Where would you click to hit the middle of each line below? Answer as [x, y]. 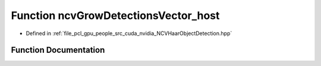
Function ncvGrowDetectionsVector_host [115, 15]
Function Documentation [58, 50]
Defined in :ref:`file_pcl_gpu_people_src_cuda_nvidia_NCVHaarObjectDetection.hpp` [129, 33]
